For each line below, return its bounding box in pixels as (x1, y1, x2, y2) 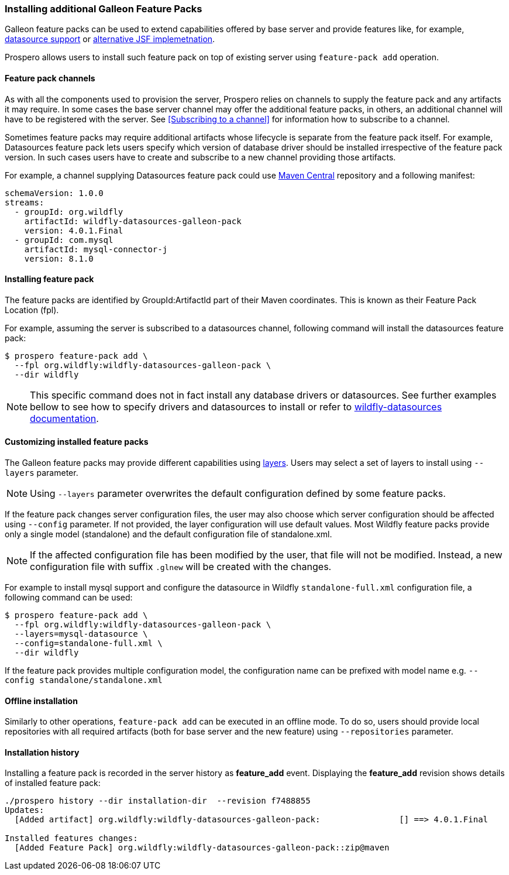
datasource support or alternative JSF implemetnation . (5, 34, 215, 44)
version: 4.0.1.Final (24, 225, 123, 235)
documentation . (30, 412, 99, 424)
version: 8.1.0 (24, 253, 94, 263)
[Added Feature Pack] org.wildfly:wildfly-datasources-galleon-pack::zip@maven (14, 843, 390, 853)
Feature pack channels (5, 73, 95, 83)
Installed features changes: (5, 833, 138, 843)
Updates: (5, 805, 44, 815)
